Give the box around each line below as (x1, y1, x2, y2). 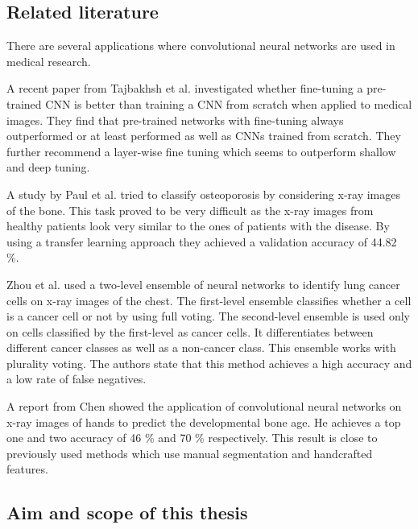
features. (6, 461, 48, 477)
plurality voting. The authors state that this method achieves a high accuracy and (6, 354, 412, 371)
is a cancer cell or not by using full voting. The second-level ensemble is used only (6, 308, 410, 324)
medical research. (6, 52, 91, 69)
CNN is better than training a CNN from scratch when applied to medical (45, 95, 412, 112)
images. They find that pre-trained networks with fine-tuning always (6, 111, 344, 128)
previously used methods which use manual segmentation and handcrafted (6, 444, 373, 461)
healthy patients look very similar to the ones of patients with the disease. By (6, 217, 390, 234)
